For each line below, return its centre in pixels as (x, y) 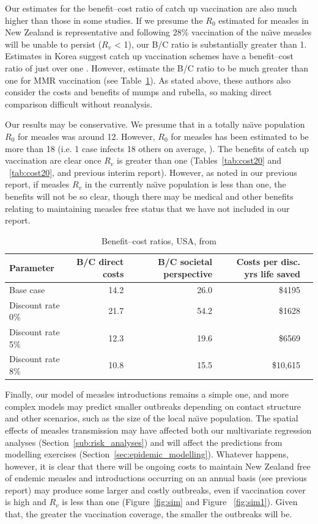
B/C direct (100, 262)
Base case (27, 289)
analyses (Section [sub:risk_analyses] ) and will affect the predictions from (144, 442)
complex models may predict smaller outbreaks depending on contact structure (153, 406)
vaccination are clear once (53, 160)
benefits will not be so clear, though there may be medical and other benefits (149, 196)
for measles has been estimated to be (240, 136)
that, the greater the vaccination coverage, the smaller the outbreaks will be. (149, 514)
